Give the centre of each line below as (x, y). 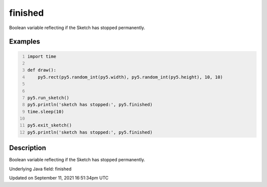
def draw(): (42, 70)
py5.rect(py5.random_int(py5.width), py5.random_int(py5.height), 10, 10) (131, 77)
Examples (25, 42)
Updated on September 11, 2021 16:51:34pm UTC (59, 178)
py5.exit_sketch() (50, 125)
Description (28, 148)
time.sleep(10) (46, 112)
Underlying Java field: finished (40, 169)
